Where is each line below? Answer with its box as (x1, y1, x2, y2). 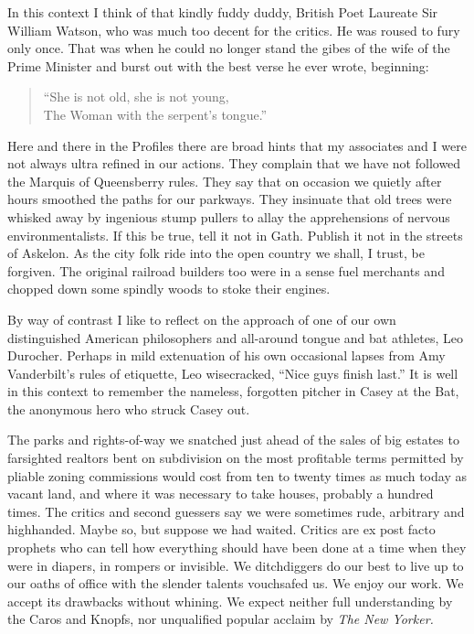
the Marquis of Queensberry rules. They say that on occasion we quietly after (7, 171, 442, 190)
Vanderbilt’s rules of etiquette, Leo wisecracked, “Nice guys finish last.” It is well (7, 363, 458, 382)
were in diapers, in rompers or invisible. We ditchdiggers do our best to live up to (7, 555, 464, 575)
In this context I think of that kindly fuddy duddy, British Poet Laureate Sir (7, 3, 438, 21)
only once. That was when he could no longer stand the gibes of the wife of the (7, 38, 450, 58)
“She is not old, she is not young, (43, 87, 229, 106)
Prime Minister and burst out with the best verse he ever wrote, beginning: (7, 56, 429, 75)
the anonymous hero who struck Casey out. (7, 399, 250, 418)
